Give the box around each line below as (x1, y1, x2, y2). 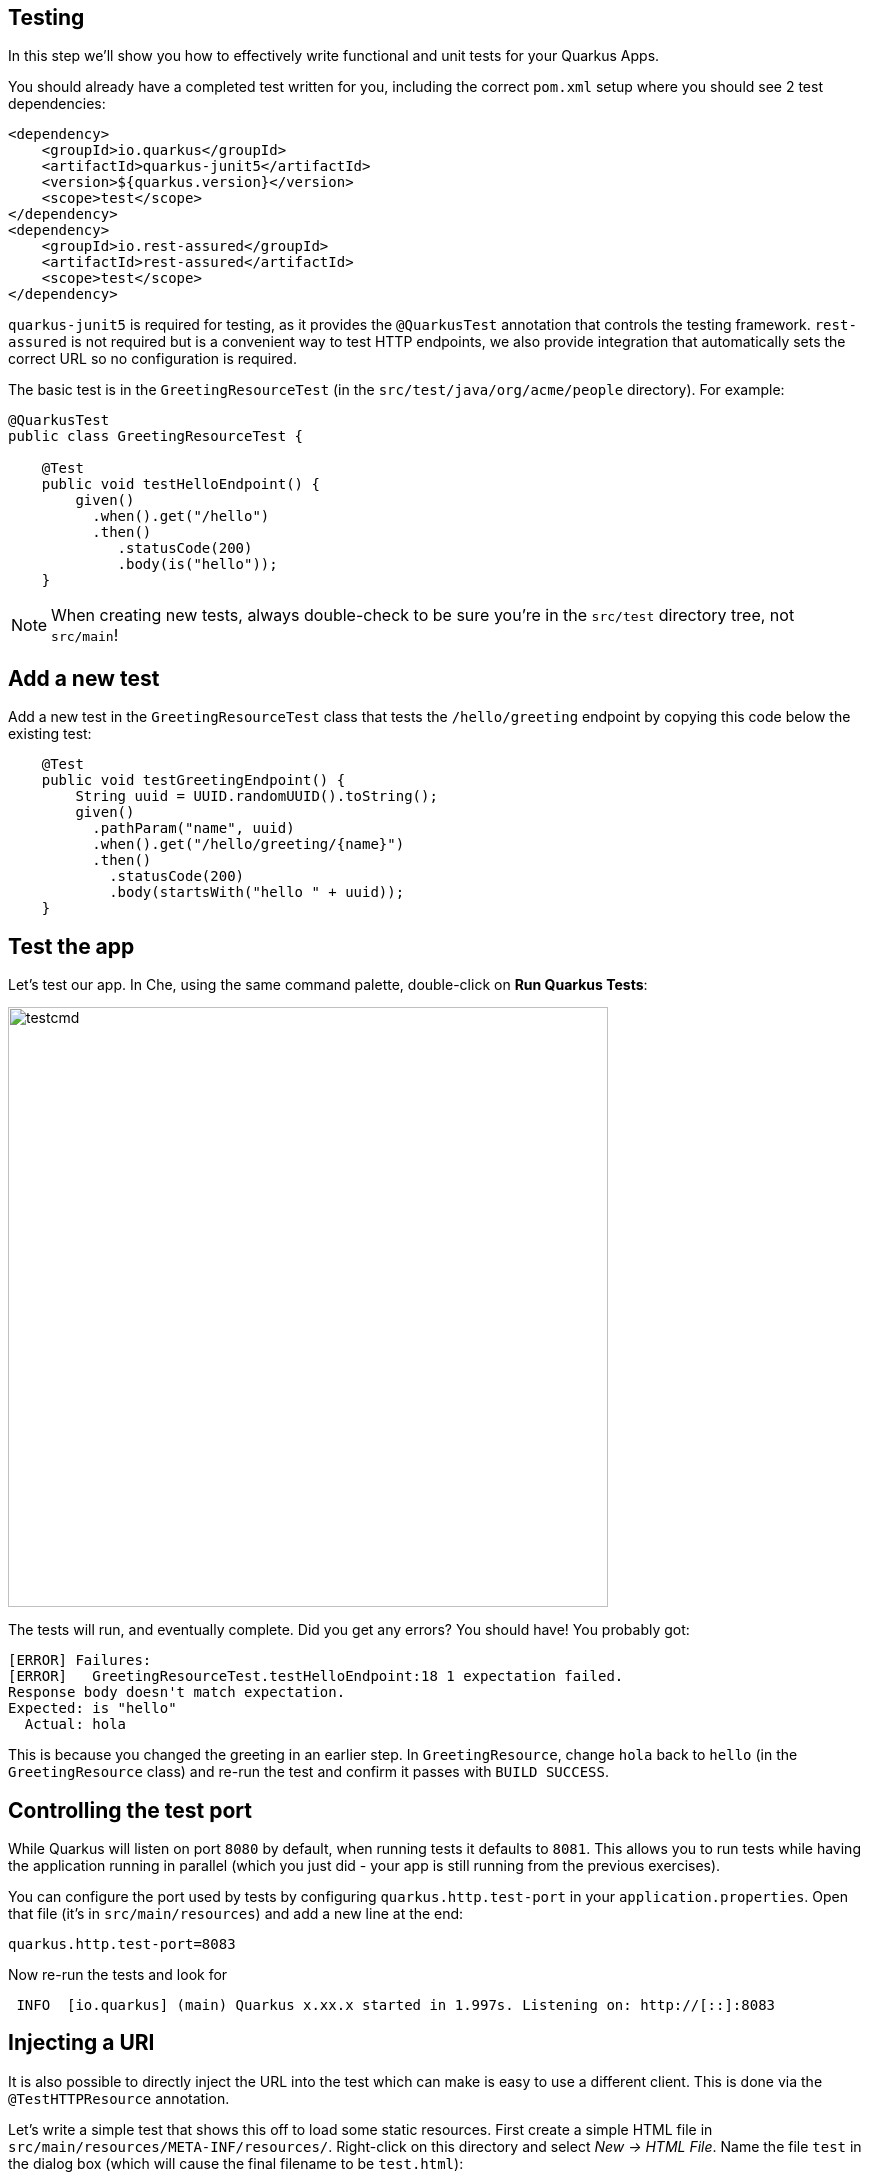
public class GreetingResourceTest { (8, 428, 304, 445)
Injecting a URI (8, 2030, 155, 2056)
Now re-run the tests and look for (8, 1965, 228, 1983)
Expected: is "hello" (8, 1700, 177, 1717)
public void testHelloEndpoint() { (41, 476, 320, 493)
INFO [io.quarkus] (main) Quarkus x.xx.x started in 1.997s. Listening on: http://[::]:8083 (16, 1996, 776, 2013)
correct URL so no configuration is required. (8, 350, 297, 368)
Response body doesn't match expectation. (8, 1684, 346, 1701)
